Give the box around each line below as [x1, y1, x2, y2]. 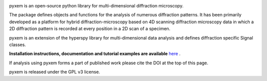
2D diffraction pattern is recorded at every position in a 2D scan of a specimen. [9, 26, 171, 32]
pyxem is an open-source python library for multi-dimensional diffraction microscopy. [9, 3, 184, 8]
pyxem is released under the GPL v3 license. [9, 69, 100, 75]
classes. [9, 41, 26, 47]
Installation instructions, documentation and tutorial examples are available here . [9, 51, 180, 57]
